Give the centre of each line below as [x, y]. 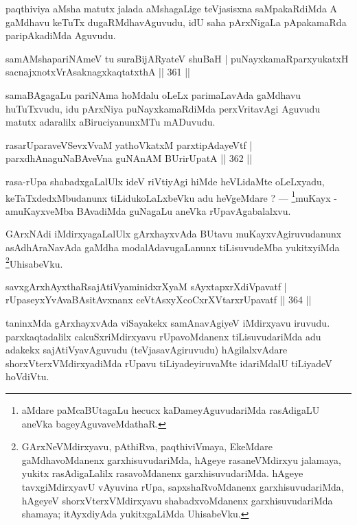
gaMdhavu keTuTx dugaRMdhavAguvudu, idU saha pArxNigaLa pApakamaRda [176, 22]
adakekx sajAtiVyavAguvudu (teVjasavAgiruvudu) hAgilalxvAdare [147, 350]
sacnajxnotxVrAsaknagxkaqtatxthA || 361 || [98, 72]
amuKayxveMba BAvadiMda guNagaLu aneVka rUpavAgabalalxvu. [148, 210]
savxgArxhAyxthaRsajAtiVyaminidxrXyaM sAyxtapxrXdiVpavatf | [146, 286]
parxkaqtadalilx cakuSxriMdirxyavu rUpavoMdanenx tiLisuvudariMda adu [163, 336]
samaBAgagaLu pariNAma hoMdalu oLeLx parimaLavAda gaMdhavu [153, 94]
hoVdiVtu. [27, 376]
